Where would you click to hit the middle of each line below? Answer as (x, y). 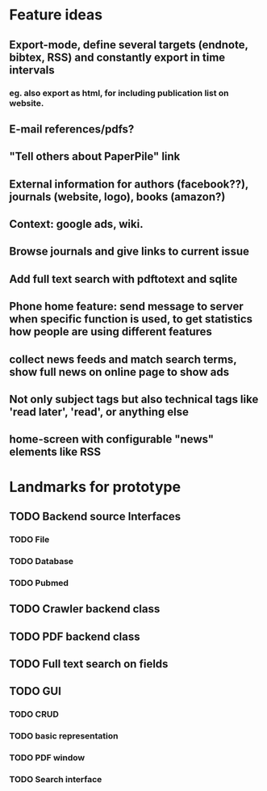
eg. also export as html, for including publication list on (119, 93)
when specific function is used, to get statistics (131, 320)
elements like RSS (55, 452)
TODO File (29, 539)
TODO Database (42, 561)
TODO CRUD (34, 714)
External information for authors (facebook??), (129, 184)
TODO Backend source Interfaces (95, 516)
